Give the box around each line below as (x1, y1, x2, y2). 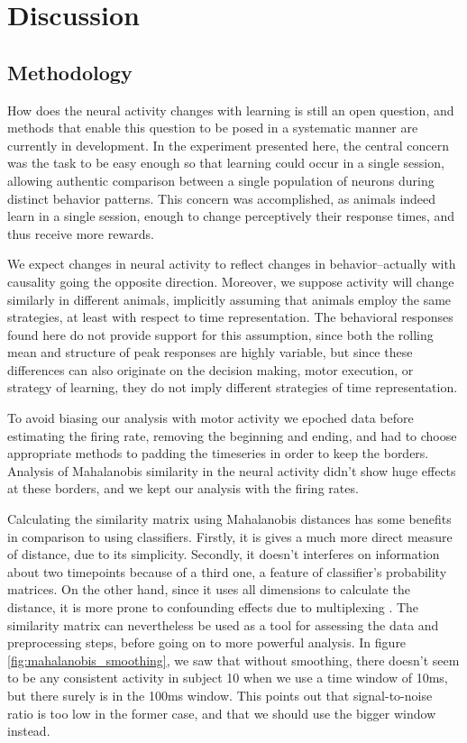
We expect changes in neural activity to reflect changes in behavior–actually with (7, 254, 456, 273)
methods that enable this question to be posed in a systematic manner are (7, 118, 418, 137)
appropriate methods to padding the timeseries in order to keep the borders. (7, 444, 429, 463)
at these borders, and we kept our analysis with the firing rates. (7, 479, 359, 498)
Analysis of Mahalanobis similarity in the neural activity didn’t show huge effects (7, 461, 456, 480)
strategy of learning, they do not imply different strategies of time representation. (7, 378, 458, 397)
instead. (7, 721, 50, 740)
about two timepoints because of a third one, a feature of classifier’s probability (7, 562, 447, 581)
